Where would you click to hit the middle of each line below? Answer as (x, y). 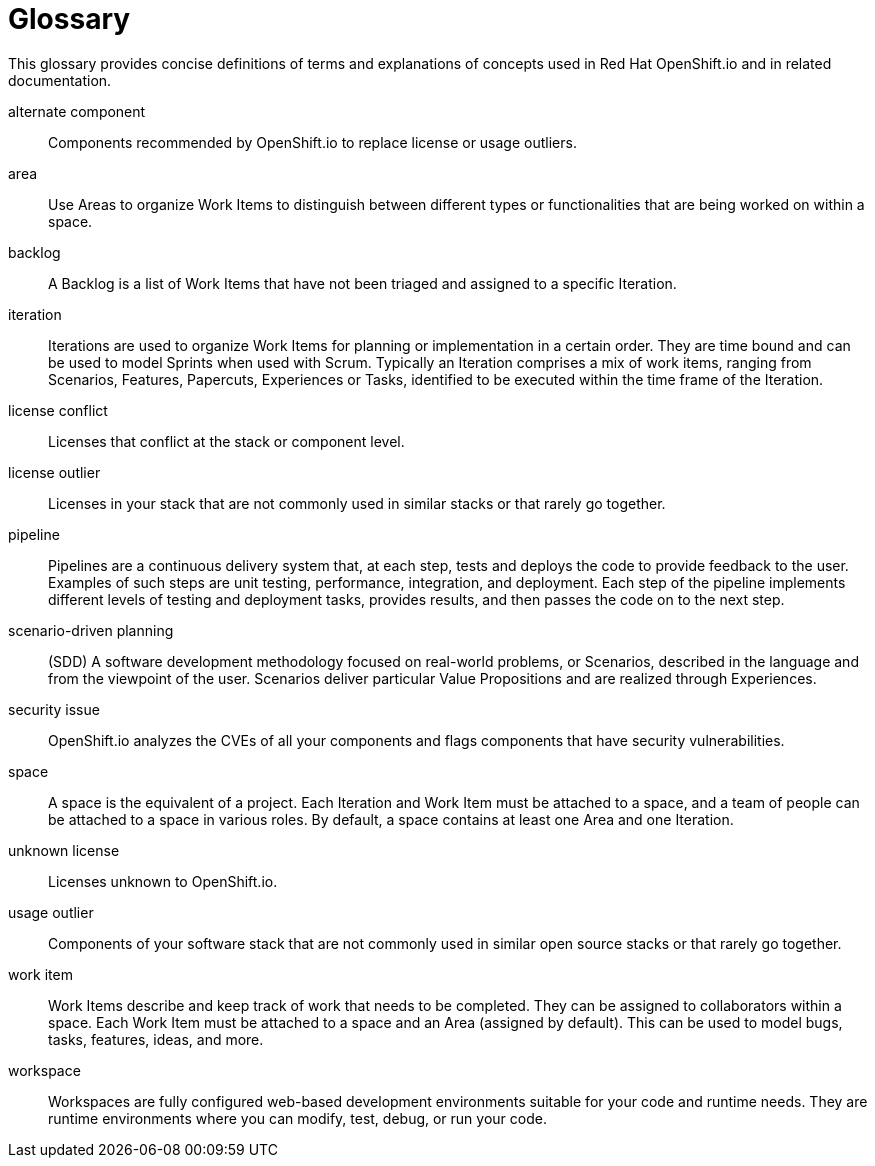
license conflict (58, 410)
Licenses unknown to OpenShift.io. (163, 881)
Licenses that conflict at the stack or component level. (226, 441)
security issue (54, 709)
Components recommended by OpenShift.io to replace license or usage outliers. (312, 142)
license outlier (54, 472)
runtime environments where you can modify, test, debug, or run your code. (297, 1118)
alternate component (77, 111)
